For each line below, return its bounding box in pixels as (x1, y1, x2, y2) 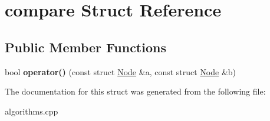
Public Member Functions (5, 38, 166, 56)
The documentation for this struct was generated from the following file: (5, 85, 266, 98)
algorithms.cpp (5, 105, 58, 117)
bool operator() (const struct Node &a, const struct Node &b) (5, 65, 236, 78)
